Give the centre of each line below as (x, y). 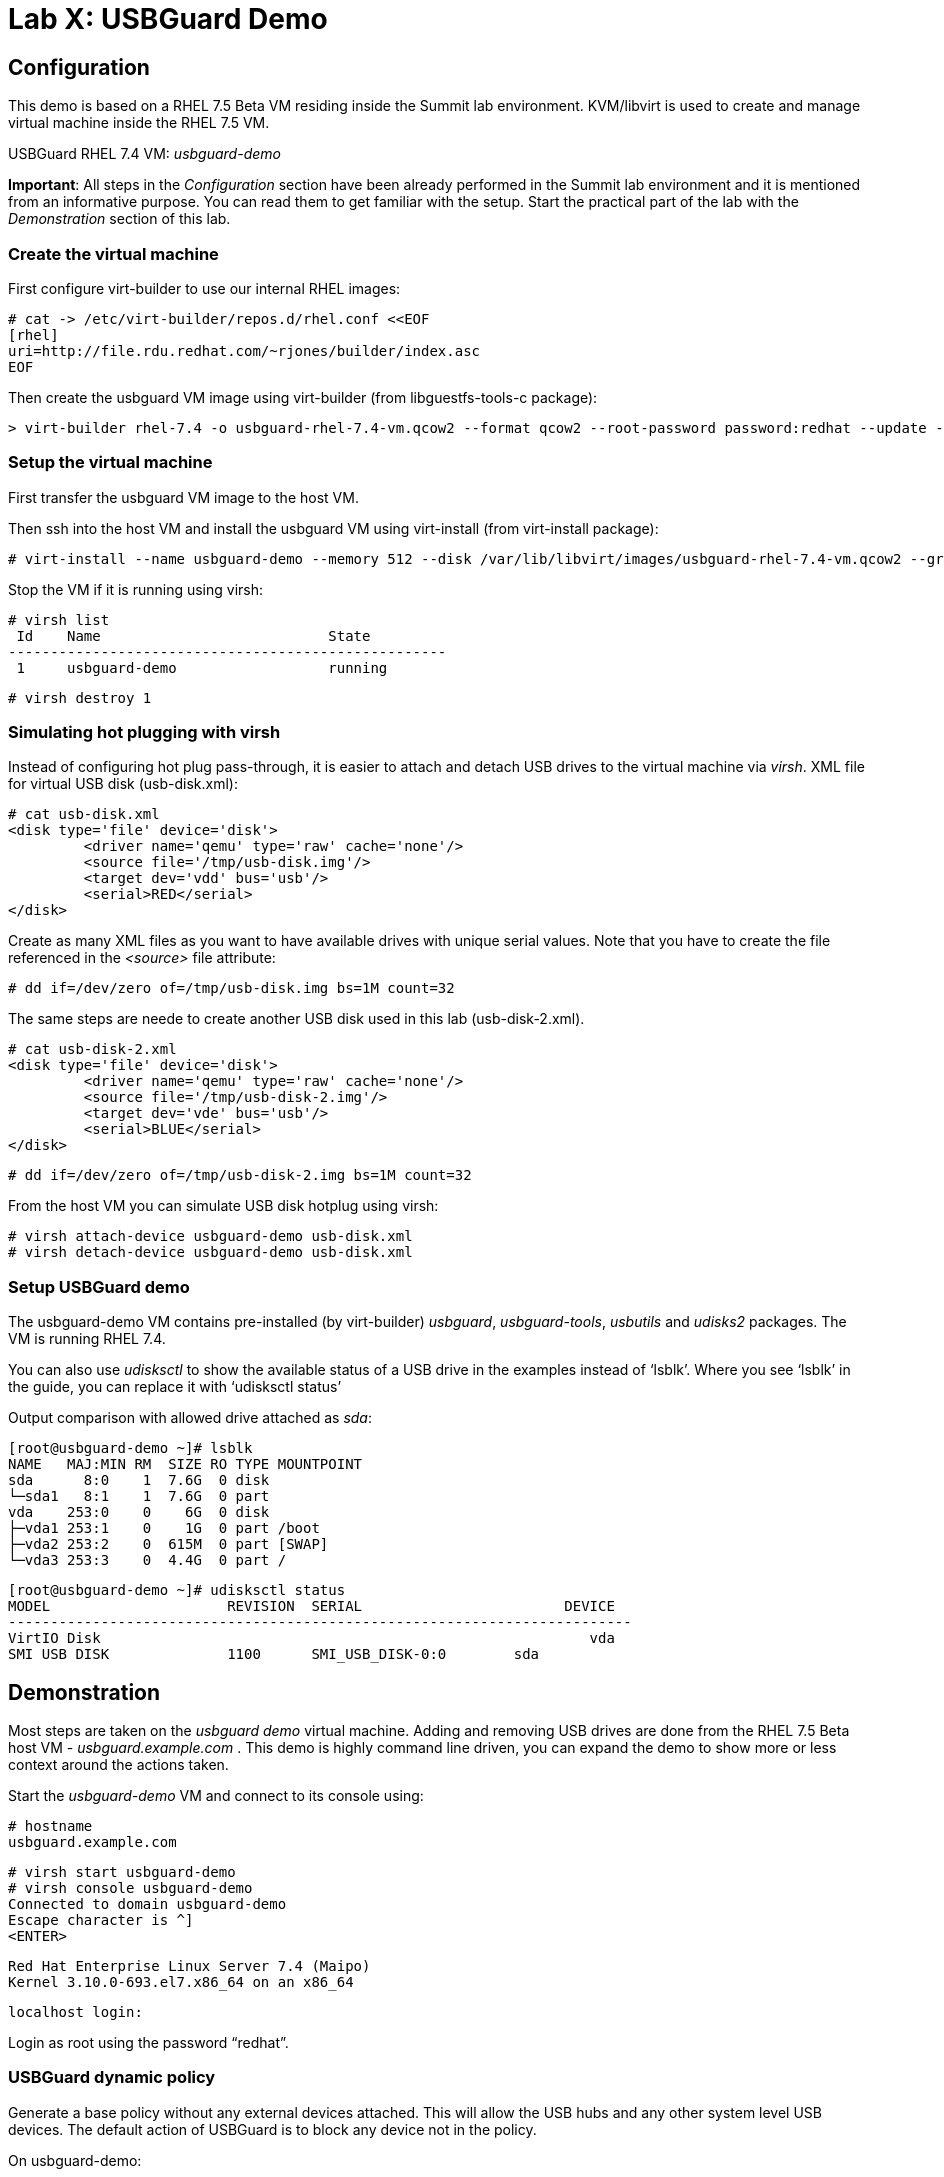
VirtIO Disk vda (311, 1638)
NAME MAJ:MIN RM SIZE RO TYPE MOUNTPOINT (185, 1464)
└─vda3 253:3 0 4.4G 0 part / (147, 1560)
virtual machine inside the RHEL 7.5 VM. (139, 123)
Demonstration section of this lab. (119, 219)
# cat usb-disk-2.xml (92, 1049)
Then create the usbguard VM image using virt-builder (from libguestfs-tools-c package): (303, 397)
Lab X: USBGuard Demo (168, 19)
